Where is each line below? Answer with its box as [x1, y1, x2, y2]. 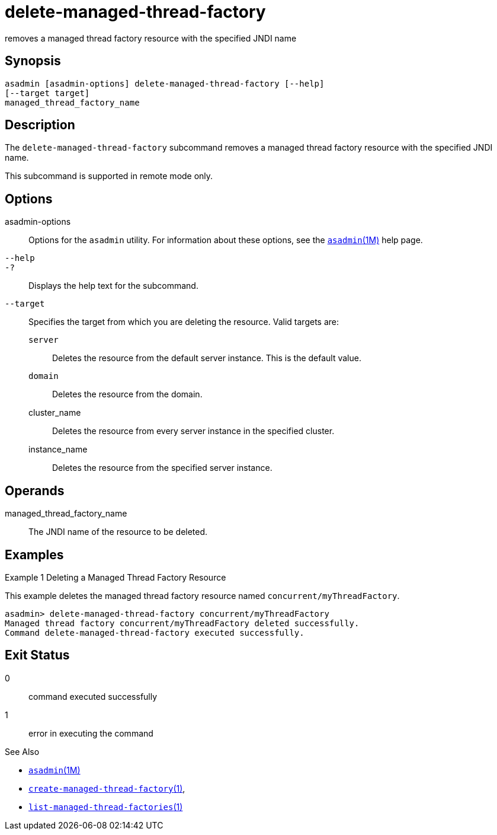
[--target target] [5, 88, 90, 98]
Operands [5, 483, 65, 498]
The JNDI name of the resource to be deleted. [28, 527, 208, 537]
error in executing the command [28, 728, 153, 738]
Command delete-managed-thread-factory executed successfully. [5, 627, 304, 638]
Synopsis [5, 53, 61, 69]
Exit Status [5, 648, 70, 663]
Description [5, 117, 75, 133]
